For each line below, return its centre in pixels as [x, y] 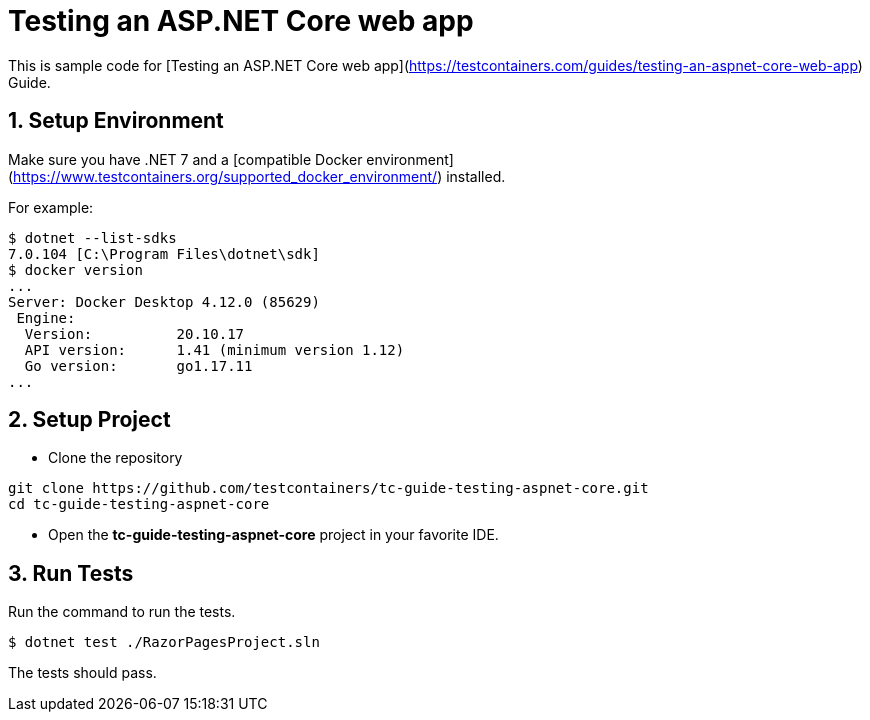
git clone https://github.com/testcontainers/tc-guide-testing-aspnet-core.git [328, 488]
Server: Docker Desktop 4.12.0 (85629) [164, 301]
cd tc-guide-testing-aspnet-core [139, 504]
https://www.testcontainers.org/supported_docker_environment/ [225, 176]
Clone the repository [115, 458]
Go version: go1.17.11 [138, 365]
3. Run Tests [71, 573]
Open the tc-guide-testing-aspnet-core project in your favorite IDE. [273, 535]
